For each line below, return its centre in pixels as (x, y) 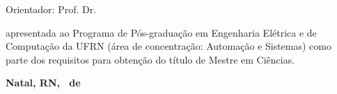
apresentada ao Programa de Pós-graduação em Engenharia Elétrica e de (161, 32)
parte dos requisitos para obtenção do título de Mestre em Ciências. (150, 59)
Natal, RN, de (43, 83)
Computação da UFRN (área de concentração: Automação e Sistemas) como (168, 46)
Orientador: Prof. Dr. (51, 9)
